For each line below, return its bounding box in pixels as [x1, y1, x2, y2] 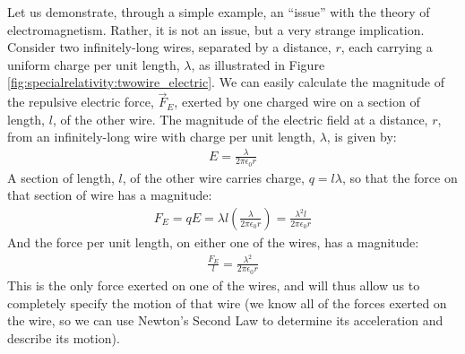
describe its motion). [7, 328, 120, 347]
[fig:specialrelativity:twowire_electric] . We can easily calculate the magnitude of [7, 73, 444, 91]
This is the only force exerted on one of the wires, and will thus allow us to [7, 275, 420, 294]
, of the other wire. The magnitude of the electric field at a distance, [52, 109, 428, 128]
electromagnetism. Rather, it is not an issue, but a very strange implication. [7, 20, 425, 39]
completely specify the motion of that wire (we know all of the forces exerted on [7, 293, 447, 312]
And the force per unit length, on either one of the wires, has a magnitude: [7, 232, 419, 251]
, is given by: [326, 127, 397, 146]
